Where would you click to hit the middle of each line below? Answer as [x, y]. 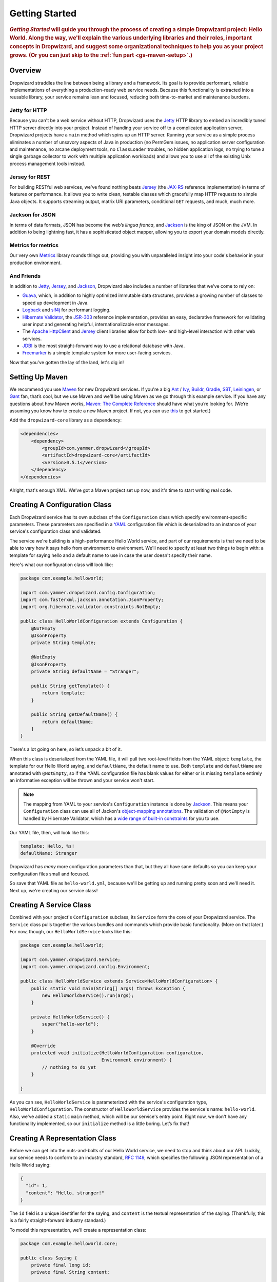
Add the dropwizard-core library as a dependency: [66, 420]
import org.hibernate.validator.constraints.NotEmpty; [91, 607]
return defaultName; [68, 722]
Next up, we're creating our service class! [54, 890]
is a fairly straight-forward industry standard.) [58, 1220]
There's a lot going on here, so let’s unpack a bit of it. [66, 749]
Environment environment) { [136, 1060]
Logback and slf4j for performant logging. [66, 310]
